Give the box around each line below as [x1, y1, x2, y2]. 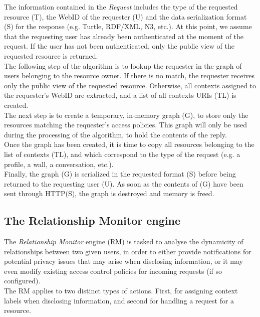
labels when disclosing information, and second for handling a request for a [4, 295, 234, 305]
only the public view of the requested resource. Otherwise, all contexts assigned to [4, 80, 256, 90]
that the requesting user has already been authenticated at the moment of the [4, 31, 243, 41]
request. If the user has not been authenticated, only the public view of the [4, 41, 234, 51]
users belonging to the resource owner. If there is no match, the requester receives [4, 70, 255, 81]
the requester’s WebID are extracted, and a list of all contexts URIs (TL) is [4, 90, 236, 100]
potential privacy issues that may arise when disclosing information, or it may [4, 256, 243, 266]
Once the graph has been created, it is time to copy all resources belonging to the [4, 139, 254, 149]
